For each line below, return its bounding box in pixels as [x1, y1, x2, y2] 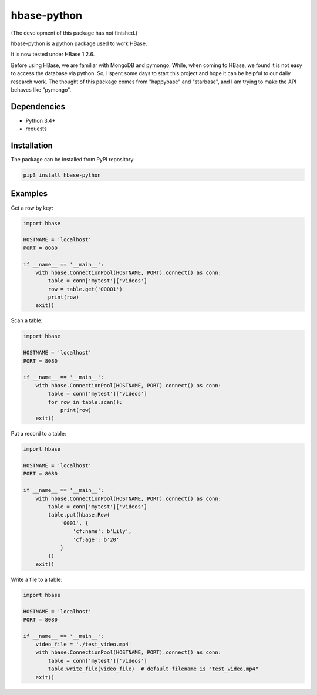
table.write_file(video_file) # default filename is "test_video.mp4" [48, 666, 259, 672]
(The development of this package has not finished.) [11, 29, 138, 36]
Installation [11, 141, 53, 150]
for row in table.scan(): [48, 399, 123, 405]
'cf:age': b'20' [72, 536, 120, 543]
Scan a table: [11, 317, 43, 324]
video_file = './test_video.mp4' [35, 641, 132, 648]
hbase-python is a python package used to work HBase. [11, 40, 147, 47]
